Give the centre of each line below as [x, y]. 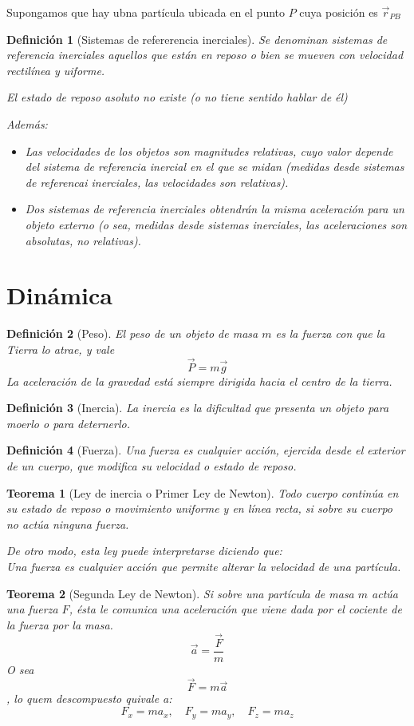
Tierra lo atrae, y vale [61, 349]
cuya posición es [339, 12]
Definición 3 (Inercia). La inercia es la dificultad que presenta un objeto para [198, 408]
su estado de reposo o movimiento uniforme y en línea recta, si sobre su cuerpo [200, 508]
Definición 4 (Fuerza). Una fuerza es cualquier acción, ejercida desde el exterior [206, 450]
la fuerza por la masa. [60, 624]
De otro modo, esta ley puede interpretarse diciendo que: [144, 551]
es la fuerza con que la [330, 333]
